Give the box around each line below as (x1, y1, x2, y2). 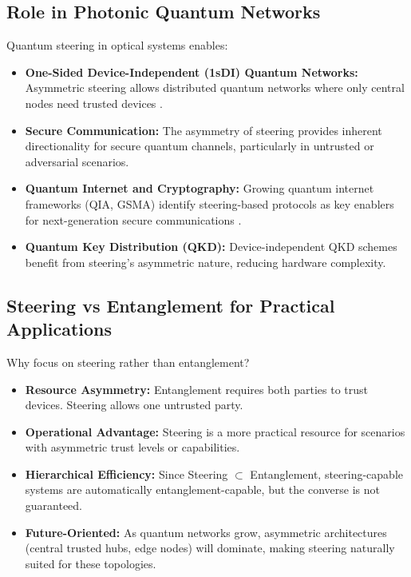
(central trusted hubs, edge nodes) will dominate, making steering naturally (25, 539, 395, 556)
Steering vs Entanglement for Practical (6, 292, 335, 317)
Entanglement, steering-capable (250, 465, 404, 482)
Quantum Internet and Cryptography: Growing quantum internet (25, 180, 374, 197)
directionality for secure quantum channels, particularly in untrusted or (25, 137, 374, 154)
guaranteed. (25, 497, 83, 514)
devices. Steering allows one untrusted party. (25, 396, 243, 413)
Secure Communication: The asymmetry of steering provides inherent (25, 121, 382, 138)
